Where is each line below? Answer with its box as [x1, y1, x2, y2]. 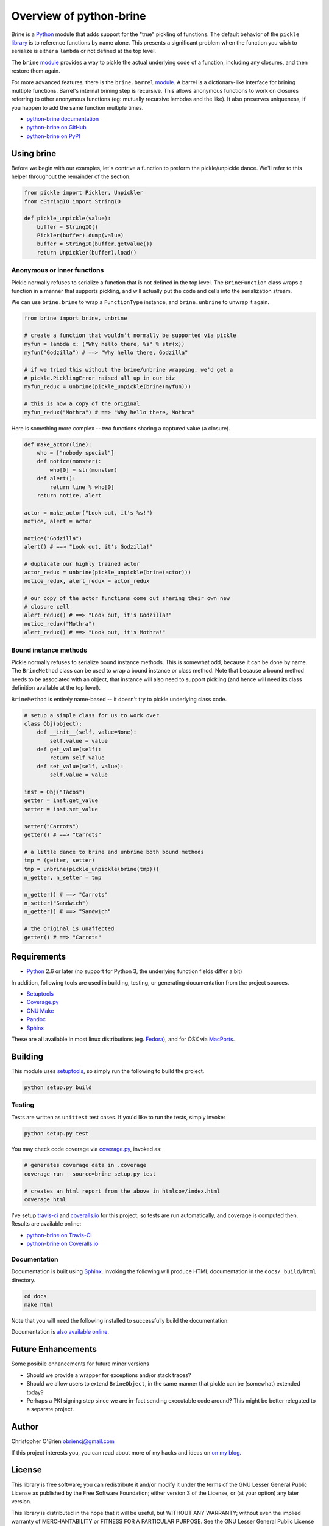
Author [11, 1422, 39, 1432]
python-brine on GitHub [26, 124, 87, 131]
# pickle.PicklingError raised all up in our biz [24, 375, 175, 382]
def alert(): [37, 475, 76, 482]
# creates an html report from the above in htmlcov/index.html [24, 1187, 221, 1195]
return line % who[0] [49, 483, 115, 491]
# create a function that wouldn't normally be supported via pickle [24, 332, 236, 339]
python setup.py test [24, 1130, 89, 1137]
